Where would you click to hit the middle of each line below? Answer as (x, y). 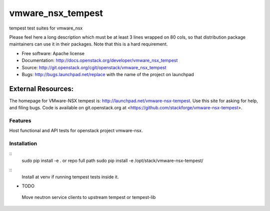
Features (20, 120)
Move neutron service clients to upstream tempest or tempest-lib (89, 197)
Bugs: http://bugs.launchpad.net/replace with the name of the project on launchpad (108, 74)
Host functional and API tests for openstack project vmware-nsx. (76, 131)
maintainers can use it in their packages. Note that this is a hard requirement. (88, 44)
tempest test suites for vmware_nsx (46, 28)
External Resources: (41, 88)
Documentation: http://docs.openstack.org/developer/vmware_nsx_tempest (100, 61)
